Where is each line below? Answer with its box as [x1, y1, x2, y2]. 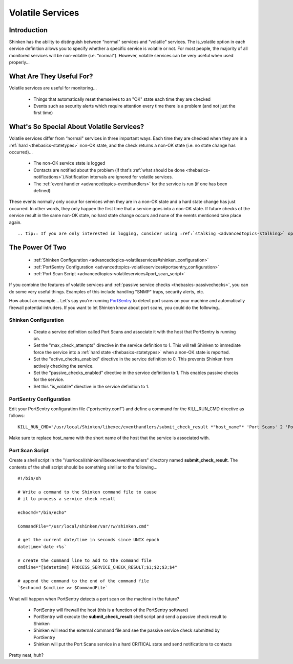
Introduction [9, 26, 48, 34]
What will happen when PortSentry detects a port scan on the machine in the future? [9, 596, 179, 601]
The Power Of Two [9, 243, 66, 251]
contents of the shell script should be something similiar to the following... [9, 464, 158, 470]
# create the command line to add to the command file [18, 557, 152, 563]
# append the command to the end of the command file [18, 578, 149, 584]
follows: [9, 413, 25, 419]
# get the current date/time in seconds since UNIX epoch [18, 537, 160, 543]
